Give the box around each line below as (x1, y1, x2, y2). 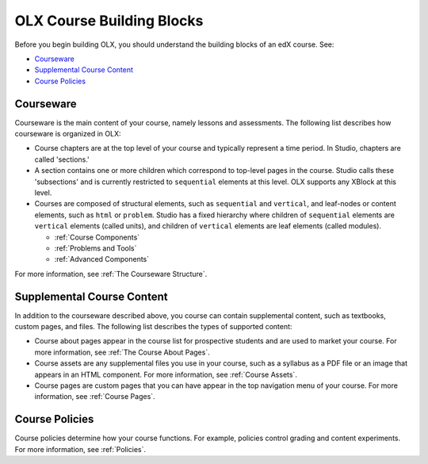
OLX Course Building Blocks (14, 12, 204, 29)
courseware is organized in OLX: (14, 129, 121, 139)
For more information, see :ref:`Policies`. (14, 444, 147, 454)
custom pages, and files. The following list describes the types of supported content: (14, 322, 292, 331)
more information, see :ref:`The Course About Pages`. (34, 347, 210, 357)
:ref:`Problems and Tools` (54, 243, 137, 253)
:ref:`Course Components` (54, 232, 140, 242)
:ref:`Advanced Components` (54, 255, 150, 264)
